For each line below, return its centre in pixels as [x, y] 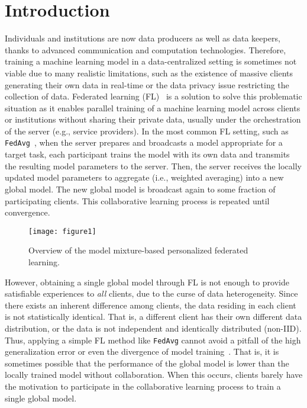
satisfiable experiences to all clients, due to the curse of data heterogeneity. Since [151, 293]
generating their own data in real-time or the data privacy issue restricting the [147, 84]
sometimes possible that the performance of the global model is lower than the [147, 363]
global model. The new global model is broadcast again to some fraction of [140, 189]
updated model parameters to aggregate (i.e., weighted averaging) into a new [144, 177]
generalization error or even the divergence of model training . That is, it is [142, 351]
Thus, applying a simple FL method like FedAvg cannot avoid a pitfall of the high [153, 340]
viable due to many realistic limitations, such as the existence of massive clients [149, 73]
